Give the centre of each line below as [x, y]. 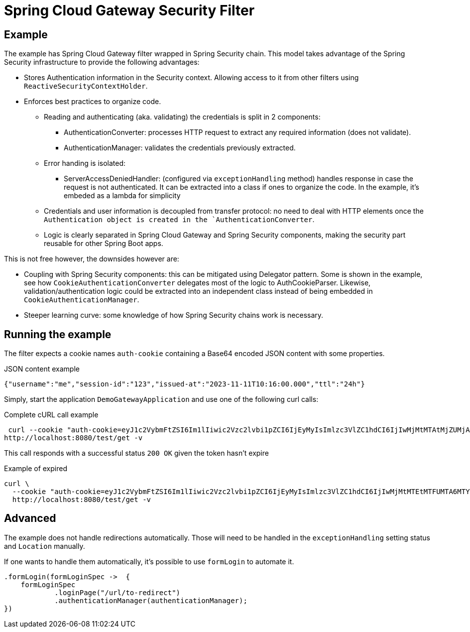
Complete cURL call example [51, 415]
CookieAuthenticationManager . [82, 300]
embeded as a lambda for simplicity [122, 196]
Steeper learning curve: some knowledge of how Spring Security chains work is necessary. [174, 315]
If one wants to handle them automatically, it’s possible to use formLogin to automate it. [149, 561]
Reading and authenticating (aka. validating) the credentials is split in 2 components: [182, 117]
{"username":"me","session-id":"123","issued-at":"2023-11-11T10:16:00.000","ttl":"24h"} [184, 384]
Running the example [58, 334]
